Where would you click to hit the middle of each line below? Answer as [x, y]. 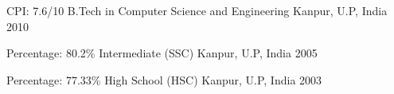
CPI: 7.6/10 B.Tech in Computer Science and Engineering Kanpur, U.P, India [197, 10]
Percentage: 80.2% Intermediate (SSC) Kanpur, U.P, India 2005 [162, 53]
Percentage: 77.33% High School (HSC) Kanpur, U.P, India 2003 [164, 79]
